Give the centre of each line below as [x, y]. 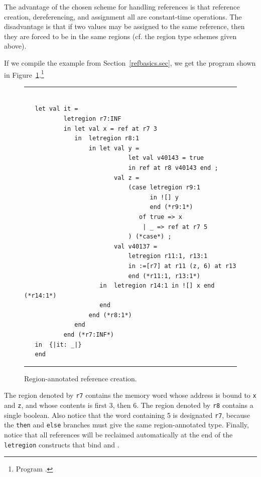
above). [15, 46]
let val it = [56, 109]
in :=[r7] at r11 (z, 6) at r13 [182, 266]
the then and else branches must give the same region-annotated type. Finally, [126, 425]
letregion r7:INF [92, 119]
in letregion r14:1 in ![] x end [157, 286]
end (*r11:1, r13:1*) [164, 276]
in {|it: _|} [58, 344]
